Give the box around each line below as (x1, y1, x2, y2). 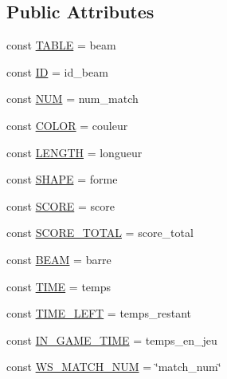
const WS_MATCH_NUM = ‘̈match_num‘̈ (6, 358, 221, 375)
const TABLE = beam (6, 37, 116, 53)
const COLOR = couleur (6, 116, 128, 133)
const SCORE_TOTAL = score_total (6, 224, 194, 241)
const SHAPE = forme (6, 171, 118, 188)
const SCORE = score (6, 197, 115, 214)
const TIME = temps (6, 278, 112, 294)
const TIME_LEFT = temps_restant (6, 305, 192, 322)
